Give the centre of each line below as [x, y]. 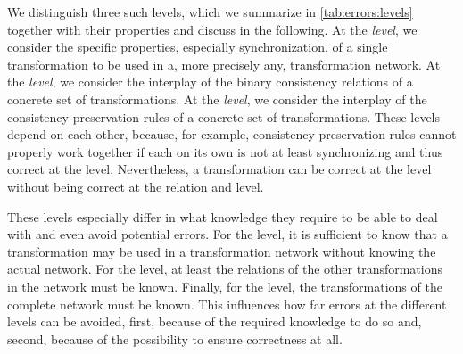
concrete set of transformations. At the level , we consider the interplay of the [217, 99]
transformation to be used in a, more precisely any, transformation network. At [224, 64]
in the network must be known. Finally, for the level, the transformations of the [225, 286]
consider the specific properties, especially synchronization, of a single [198, 47]
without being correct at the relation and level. [136, 186]
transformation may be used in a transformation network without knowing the [222, 251]
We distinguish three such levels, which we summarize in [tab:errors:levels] [210, 12]
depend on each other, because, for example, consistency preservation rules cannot [232, 134]
